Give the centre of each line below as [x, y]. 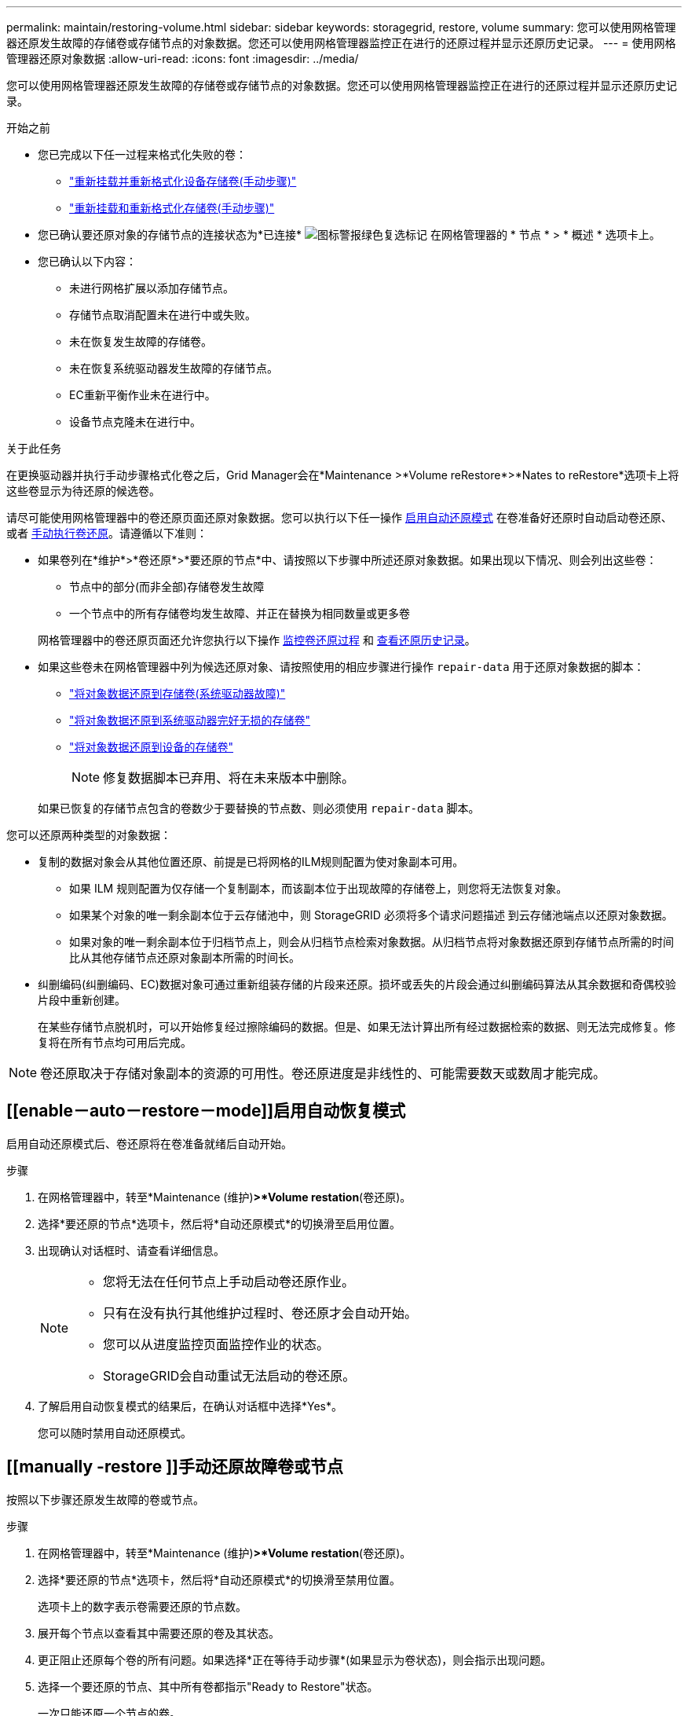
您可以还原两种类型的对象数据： [89, 835]
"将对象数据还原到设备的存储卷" [152, 747]
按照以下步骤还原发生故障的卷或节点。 [105, 1499]
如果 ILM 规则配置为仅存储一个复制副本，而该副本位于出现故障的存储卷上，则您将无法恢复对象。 [318, 888]
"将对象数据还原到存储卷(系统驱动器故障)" [177, 693]
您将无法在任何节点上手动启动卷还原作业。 [229, 1281]
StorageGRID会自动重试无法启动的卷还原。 [229, 1375]
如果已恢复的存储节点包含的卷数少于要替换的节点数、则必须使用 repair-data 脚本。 [259, 808]
